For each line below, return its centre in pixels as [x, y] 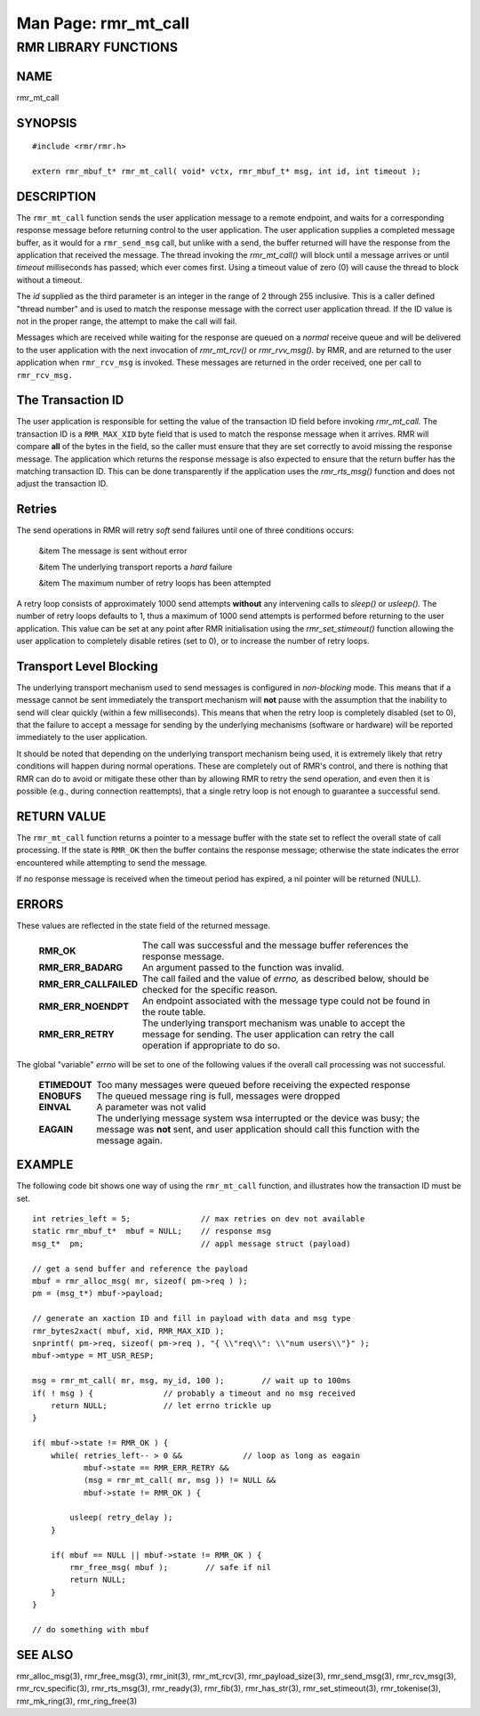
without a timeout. [50, 279]
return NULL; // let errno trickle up [160, 1405]
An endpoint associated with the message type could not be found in [286, 1001]
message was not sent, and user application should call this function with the [258, 1129]
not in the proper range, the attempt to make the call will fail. [127, 321]
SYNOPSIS [47, 123]
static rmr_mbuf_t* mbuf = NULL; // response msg [152, 1231]
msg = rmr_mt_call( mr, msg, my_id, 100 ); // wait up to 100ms [192, 1381]
